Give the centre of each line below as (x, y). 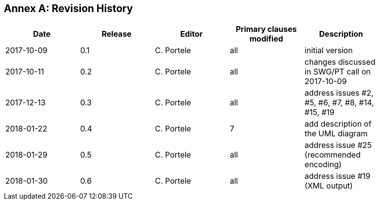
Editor (191, 34)
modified (266, 39)
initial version (329, 51)
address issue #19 (338, 176)
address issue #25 (338, 145)
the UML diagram (336, 134)
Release (117, 34)
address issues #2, (339, 93)
